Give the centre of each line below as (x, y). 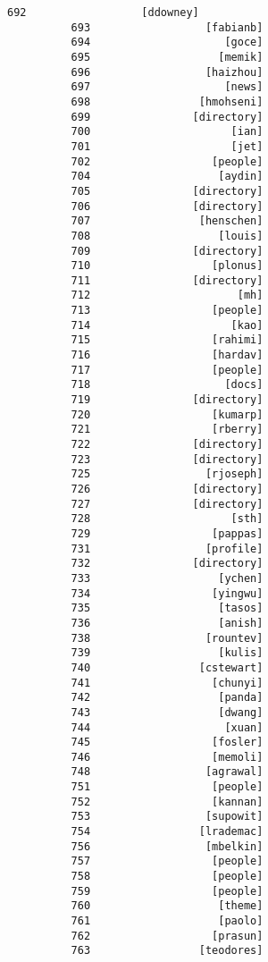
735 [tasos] (167, 608)
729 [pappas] (167, 533)
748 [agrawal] (167, 772)
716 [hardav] (167, 355)
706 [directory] (167, 206)
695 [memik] (167, 57)
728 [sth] (167, 519)
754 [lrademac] (167, 832)
